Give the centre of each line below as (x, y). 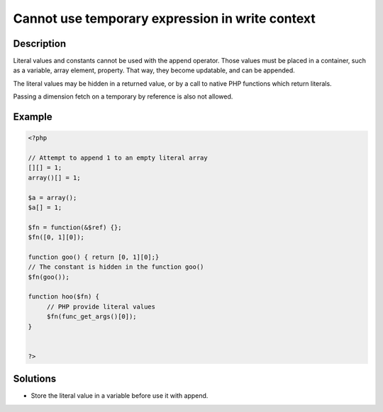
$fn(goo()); (49, 277)
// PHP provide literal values (101, 306)
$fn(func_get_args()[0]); (92, 317)
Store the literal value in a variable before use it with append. (120, 396)
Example (33, 117)
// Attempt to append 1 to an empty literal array (118, 158)
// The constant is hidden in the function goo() (116, 267)
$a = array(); (52, 197)
